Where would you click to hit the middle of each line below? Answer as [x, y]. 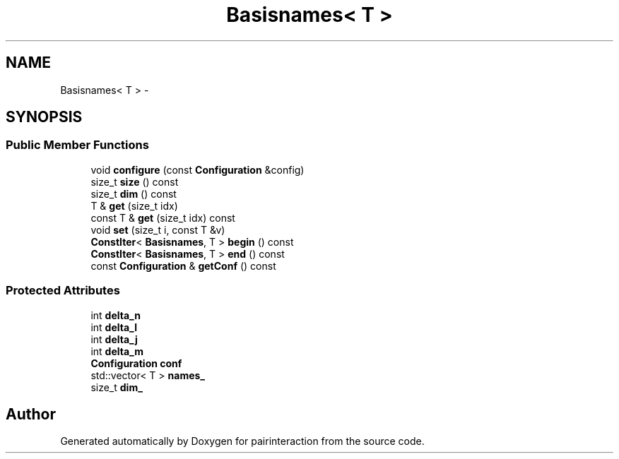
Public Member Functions [77, 145]
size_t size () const [135, 181]
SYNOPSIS [44, 117]
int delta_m [117, 351]
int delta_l [114, 327]
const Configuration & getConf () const [183, 266]
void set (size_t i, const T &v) [158, 229]
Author [31, 414]
